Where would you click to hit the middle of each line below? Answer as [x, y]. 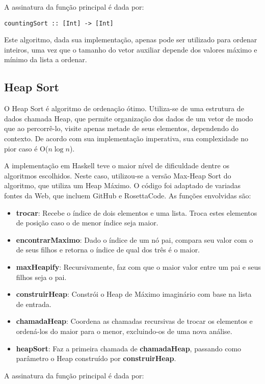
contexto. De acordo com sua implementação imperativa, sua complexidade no [126, 138]
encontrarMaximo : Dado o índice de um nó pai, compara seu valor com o [135, 239]
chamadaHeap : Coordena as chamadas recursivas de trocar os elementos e [134, 321]
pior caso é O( [26, 148]
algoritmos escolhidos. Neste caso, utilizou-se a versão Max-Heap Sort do [118, 175]
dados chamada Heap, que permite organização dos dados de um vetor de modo [129, 118]
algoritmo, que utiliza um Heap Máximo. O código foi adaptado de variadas [123, 185]
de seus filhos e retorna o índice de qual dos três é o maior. [108, 250]
